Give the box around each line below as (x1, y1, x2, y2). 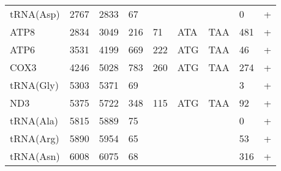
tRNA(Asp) (10, 7, 60, 21)
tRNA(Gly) (10, 78, 59, 92)
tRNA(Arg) (10, 131, 59, 145)
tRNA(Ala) (10, 113, 58, 127)
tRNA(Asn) (10, 149, 60, 163)
